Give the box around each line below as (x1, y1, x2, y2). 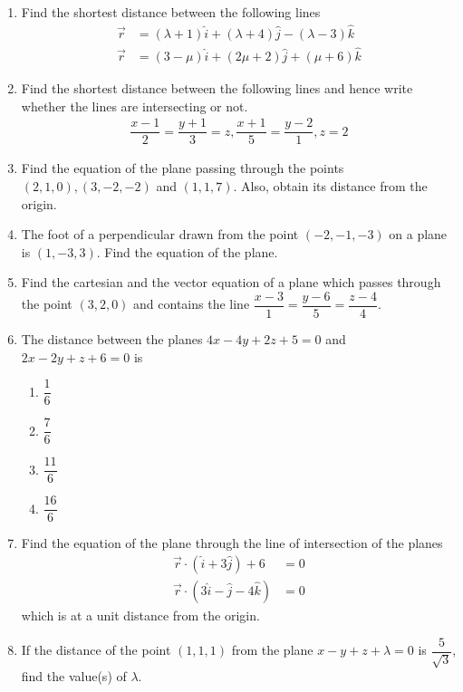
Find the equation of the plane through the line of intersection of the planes (21, 533, 443, 553)
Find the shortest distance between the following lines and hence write (21, 79, 413, 98)
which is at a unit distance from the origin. (21, 606, 260, 625)
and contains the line (133, 294, 250, 313)
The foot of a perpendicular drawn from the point (21, 225, 299, 244)
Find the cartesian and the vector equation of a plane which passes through (21, 273, 441, 292)
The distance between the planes (21, 330, 203, 348)
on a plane (389, 225, 448, 244)
